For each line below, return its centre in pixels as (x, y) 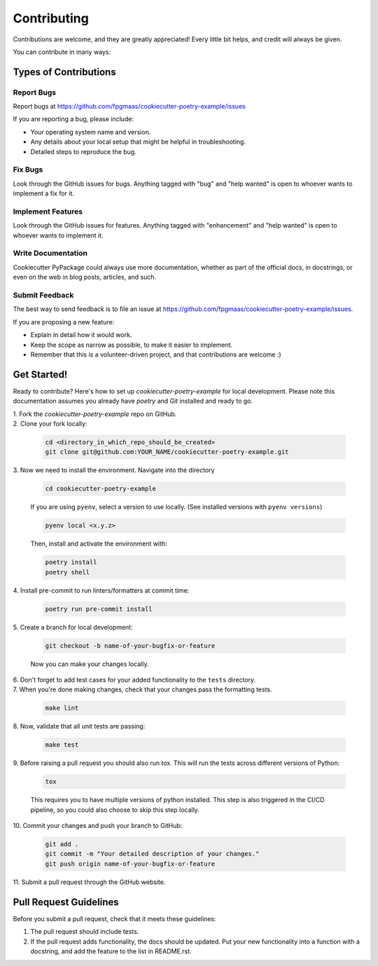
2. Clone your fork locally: (50, 424)
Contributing (51, 18)
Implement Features (48, 212)
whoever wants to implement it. (58, 235)
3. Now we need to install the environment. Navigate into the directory (114, 470)
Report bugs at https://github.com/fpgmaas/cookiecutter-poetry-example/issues (129, 106)
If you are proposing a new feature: (64, 322)
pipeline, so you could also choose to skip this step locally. (115, 810)
